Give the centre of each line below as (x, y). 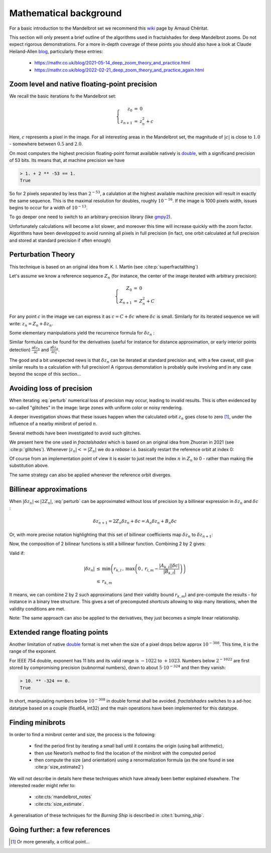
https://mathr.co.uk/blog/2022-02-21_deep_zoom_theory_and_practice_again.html (119, 70)
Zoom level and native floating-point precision (83, 84)
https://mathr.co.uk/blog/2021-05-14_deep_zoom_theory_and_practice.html (112, 63)
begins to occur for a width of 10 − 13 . (48, 207)
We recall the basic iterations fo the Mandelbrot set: (63, 96)
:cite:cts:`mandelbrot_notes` (63, 797)
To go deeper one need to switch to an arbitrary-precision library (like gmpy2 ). (91, 217)
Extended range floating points (59, 632)
